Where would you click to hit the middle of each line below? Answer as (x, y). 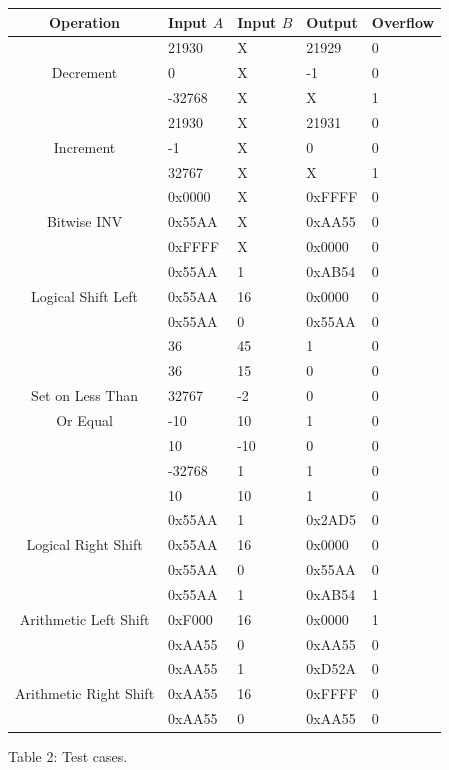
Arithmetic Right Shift (85, 693)
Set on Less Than (84, 395)
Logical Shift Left (85, 295)
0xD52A (331, 668)
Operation (85, 21)
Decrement (84, 72)
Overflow (403, 21)
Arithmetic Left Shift (84, 618)
